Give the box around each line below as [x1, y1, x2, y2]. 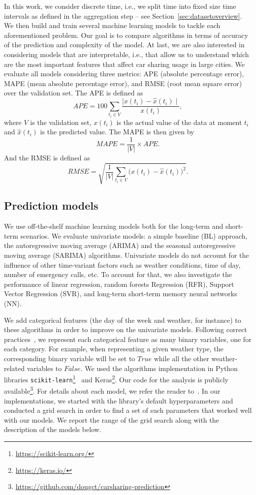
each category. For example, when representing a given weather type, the [4, 343, 224, 354]
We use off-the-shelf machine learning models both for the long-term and [4, 221, 224, 231]
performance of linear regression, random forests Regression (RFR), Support [4, 278, 234, 289]
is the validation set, [30, 117, 92, 127]
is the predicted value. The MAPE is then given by [40, 126, 194, 137]
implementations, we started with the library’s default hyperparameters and [4, 395, 233, 405]
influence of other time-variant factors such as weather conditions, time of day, [4, 259, 241, 270]
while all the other [154, 353, 209, 363]
